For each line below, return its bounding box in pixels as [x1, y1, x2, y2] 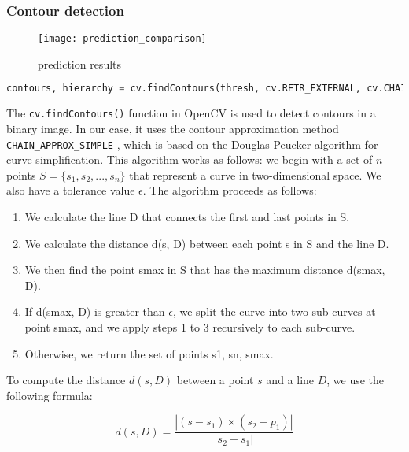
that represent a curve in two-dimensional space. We [129, 166, 381, 183]
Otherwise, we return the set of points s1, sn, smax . [24, 345, 274, 361]
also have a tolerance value [6, 182, 135, 198]
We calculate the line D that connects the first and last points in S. [24, 209, 350, 225]
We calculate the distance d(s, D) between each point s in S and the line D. [24, 235, 389, 251]
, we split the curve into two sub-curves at [172, 303, 376, 320]
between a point [176, 372, 254, 388]
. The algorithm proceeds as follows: [142, 182, 317, 198]
